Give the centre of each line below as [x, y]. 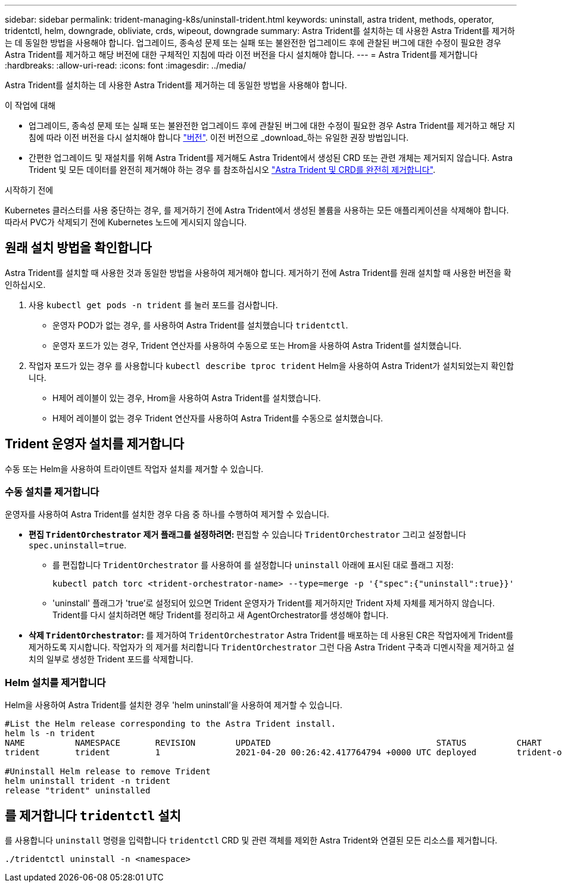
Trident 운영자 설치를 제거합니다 [95, 444]
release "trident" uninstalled [78, 791]
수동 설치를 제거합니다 [52, 492]
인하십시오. [25, 284]
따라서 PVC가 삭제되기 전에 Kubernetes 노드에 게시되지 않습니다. [126, 222]
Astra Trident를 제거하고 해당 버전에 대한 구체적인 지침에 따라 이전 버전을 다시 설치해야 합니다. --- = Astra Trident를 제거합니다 [241, 55]
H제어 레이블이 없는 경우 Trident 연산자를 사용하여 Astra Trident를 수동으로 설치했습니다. [218, 418]
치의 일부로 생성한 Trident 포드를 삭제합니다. [111, 659]
